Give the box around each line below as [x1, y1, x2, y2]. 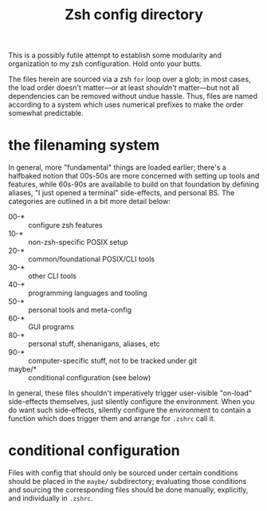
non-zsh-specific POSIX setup [28, 238, 129, 247]
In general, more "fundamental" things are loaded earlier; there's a [8, 163, 227, 172]
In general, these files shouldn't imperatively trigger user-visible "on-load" [8, 388, 253, 398]
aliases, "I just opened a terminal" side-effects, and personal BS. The [8, 188, 235, 198]
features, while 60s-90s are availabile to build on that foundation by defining [8, 179, 259, 189]
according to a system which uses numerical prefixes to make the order [8, 100, 244, 109]
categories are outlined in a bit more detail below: [8, 197, 171, 206]
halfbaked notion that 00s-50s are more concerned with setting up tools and [8, 171, 260, 181]
